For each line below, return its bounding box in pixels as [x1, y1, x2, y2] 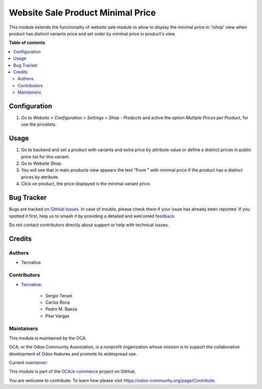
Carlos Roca [45, 299, 70, 305]
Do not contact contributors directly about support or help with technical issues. [9, 222, 169, 228]
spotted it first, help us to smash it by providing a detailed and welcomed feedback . [9, 213, 176, 219]
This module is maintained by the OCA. [9, 335, 87, 341]
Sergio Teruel [45, 293, 72, 298]
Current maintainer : [9, 360, 48, 366]
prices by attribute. [21, 174, 59, 180]
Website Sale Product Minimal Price [9, 7, 156, 18]
